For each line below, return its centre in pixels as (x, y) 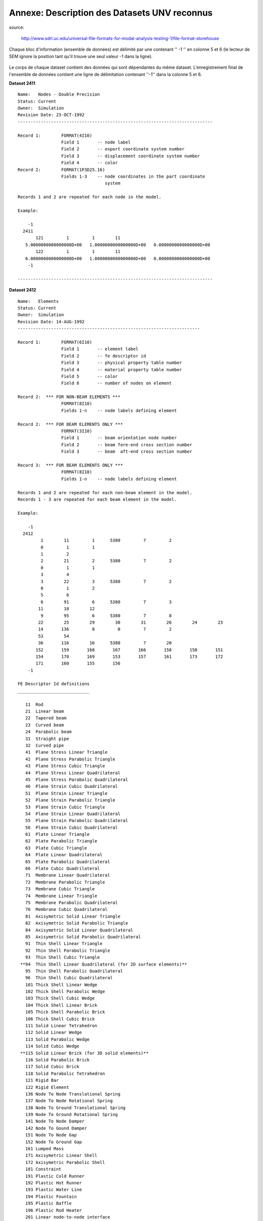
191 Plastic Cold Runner (55, 1176)
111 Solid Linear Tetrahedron (61, 1026)
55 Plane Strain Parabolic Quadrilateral (77, 821)
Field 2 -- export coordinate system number (123, 149)
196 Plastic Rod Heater (54, 1210)
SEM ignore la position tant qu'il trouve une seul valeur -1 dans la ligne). (81, 56)
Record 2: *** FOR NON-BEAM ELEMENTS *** (69, 397)
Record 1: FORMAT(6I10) (55, 342)
